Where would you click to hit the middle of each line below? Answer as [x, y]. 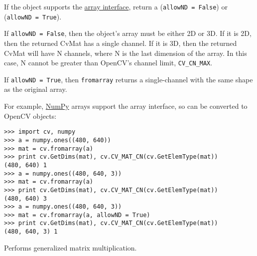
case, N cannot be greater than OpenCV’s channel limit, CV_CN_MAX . [108, 63]
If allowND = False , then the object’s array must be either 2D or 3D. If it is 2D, [128, 33]
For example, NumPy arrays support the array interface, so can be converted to [126, 106]
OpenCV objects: [30, 116]
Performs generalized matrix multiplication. [70, 247]
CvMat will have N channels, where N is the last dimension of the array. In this [126, 53]
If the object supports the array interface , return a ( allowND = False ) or [116, 6]
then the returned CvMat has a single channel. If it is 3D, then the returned [121, 43]
